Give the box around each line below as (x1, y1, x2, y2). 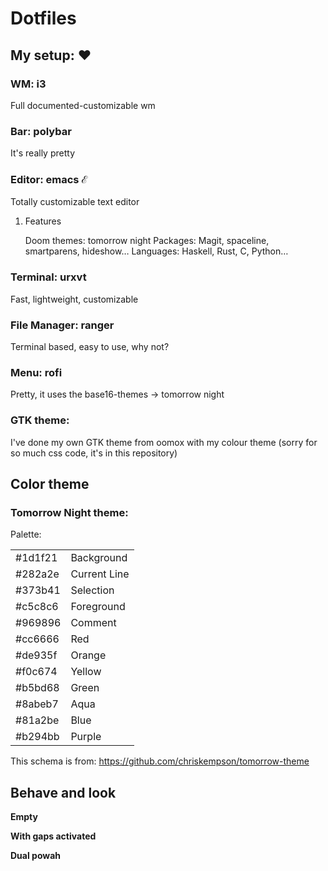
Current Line (70, 567, 130, 581)
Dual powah (10, 850, 61, 862)
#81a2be (15, 713, 60, 727)
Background (70, 551, 128, 565)
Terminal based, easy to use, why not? (10, 341, 170, 353)
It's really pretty (10, 147, 75, 159)
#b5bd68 (15, 681, 60, 695)
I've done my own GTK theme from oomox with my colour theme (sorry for (10, 436, 318, 448)
